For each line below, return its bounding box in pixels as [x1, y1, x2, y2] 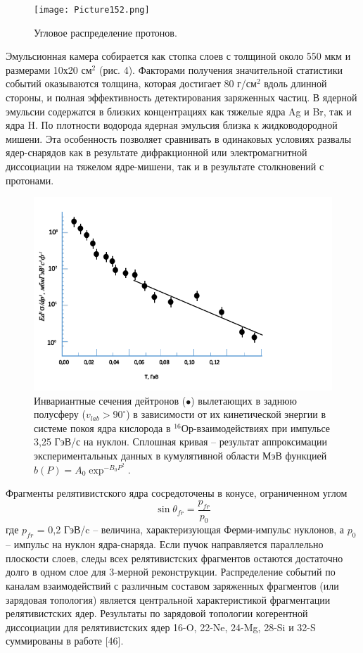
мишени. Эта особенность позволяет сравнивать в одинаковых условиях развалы [6, 131, 352, 146]
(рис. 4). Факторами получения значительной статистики [98, 62, 343, 77]
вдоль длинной [264, 76, 327, 91]
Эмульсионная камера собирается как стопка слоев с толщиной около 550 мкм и [6, 49, 351, 63]
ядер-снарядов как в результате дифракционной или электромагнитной [6, 145, 307, 160]
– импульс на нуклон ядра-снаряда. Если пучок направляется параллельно [6, 537, 324, 552]
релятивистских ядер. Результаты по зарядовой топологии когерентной [6, 606, 308, 621]
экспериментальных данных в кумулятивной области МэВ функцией [34, 448, 327, 463]
